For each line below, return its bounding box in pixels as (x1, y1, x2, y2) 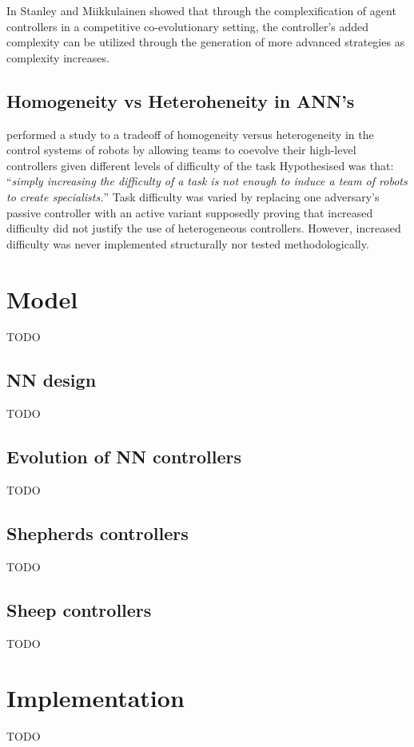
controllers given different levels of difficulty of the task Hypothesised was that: (6, 157, 394, 173)
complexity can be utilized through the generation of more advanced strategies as (6, 34, 405, 50)
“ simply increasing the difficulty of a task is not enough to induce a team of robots (6, 173, 408, 189)
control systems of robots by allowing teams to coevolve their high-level (6, 141, 356, 158)
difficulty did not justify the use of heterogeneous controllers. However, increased (6, 220, 401, 236)
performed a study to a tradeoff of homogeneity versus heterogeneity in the (6, 125, 374, 142)
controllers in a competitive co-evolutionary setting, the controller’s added (6, 18, 369, 34)
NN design (6, 368, 97, 392)
